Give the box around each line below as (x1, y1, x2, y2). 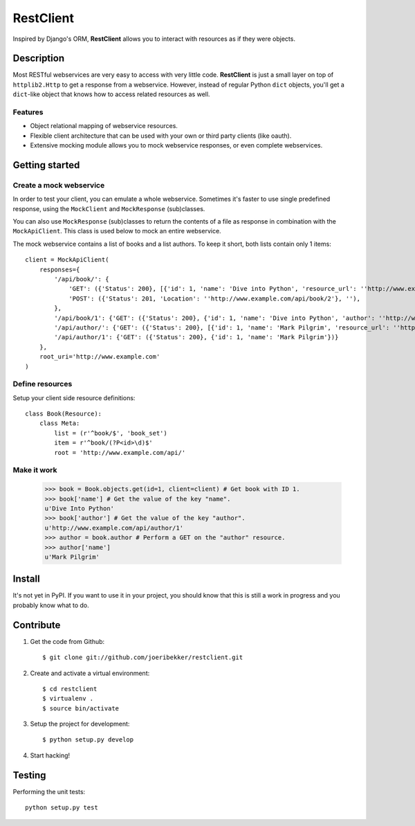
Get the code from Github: (30, 637, 105, 645)
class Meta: (39, 420, 80, 427)
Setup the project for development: (30, 720, 130, 728)
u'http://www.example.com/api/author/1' (44, 523, 183, 532)
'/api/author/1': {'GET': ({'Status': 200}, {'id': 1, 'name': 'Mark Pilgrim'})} (54, 333, 339, 341)
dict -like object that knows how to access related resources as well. (12, 90, 210, 98)
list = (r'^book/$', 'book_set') (54, 429, 167, 437)
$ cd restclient (42, 685, 98, 692)
